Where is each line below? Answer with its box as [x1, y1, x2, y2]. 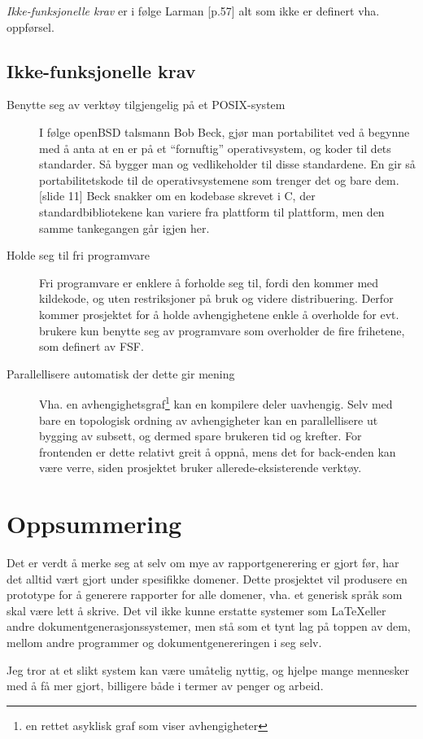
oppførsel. [7, 18, 55, 35]
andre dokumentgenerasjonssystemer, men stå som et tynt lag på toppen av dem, [7, 618, 411, 635]
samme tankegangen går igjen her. [39, 219, 210, 236]
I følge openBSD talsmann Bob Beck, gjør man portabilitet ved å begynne [39, 123, 410, 140]
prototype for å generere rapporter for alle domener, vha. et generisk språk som [7, 586, 403, 603]
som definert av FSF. [39, 338, 144, 355]
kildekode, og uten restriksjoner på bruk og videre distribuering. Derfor [39, 290, 394, 307]
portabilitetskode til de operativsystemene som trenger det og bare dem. [39, 171, 399, 188]
